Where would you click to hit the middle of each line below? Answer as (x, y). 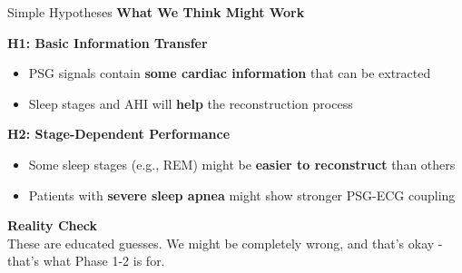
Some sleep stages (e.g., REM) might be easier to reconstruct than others (242, 164)
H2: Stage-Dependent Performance (119, 134)
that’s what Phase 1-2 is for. (86, 261)
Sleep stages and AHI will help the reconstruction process (191, 103)
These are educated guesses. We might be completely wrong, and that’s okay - (225, 243)
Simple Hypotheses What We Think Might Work (156, 12)
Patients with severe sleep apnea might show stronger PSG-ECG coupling (242, 195)
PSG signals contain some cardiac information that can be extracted (230, 73)
